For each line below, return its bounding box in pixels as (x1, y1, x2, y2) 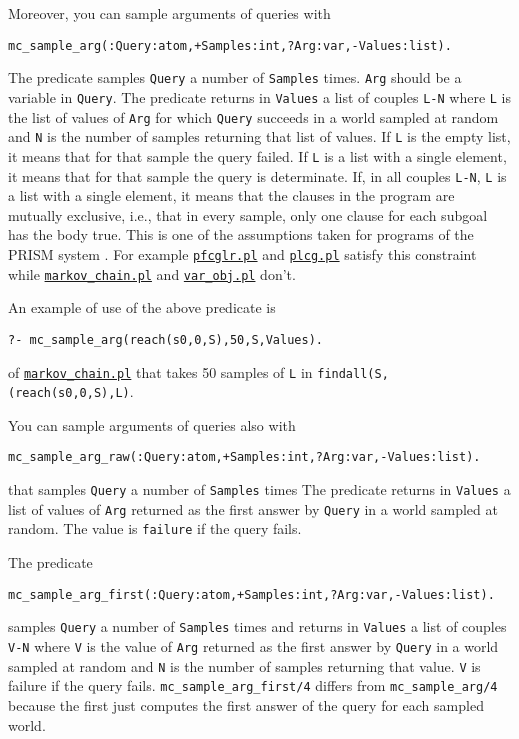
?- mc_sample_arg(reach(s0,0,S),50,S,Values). (8, 332, 323, 347)
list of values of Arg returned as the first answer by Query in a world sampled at (8, 498, 498, 519)
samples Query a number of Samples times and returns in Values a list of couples (8, 616, 507, 637)
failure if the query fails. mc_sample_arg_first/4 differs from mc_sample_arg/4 (8, 675, 498, 696)
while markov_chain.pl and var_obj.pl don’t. (8, 263, 296, 284)
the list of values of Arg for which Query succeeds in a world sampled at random (8, 106, 499, 127)
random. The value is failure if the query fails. (8, 518, 302, 539)
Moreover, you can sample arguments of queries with (8, 3, 331, 23)
